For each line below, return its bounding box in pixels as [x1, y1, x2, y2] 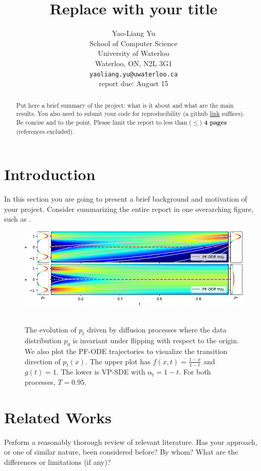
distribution [25, 335, 62, 346]
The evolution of [25, 324, 77, 335]
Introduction [4, 164, 96, 185]
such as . [4, 213, 31, 224]
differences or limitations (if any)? [4, 456, 111, 467]
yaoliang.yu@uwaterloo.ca [89, 70, 178, 78]
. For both [179, 366, 211, 377]
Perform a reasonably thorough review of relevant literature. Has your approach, [4, 436, 257, 447]
